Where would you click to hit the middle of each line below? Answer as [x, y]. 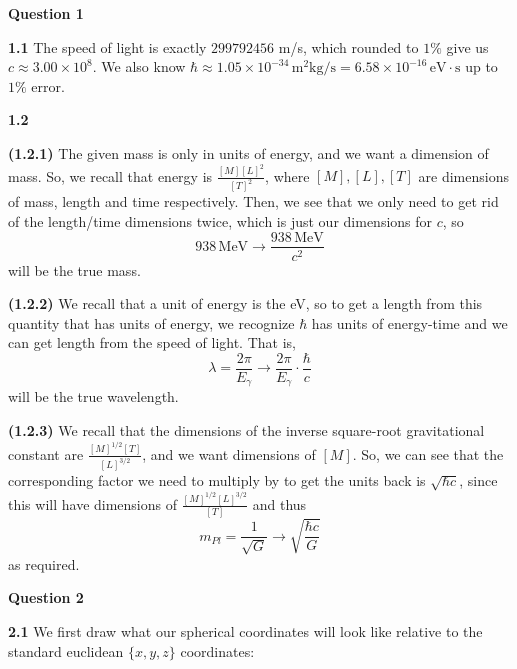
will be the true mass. [74, 269]
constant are [46, 453]
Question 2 [46, 597]
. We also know [139, 66]
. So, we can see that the [428, 453]
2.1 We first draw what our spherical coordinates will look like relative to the [245, 630]
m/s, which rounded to [348, 46]
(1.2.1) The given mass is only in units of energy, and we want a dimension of [248, 152]
